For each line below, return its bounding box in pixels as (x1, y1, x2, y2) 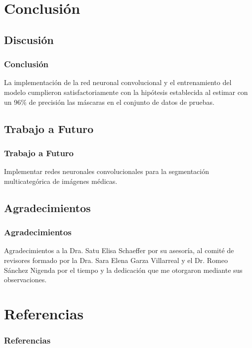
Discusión (4, 32, 54, 47)
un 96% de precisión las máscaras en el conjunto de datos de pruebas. (4, 96, 214, 107)
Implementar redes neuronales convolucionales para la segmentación (4, 166, 209, 176)
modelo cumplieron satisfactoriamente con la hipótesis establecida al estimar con (4, 87, 248, 97)
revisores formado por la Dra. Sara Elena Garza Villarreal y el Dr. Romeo (4, 255, 228, 265)
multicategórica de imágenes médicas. (4, 175, 118, 186)
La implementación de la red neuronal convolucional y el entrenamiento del (4, 77, 232, 87)
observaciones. (4, 274, 47, 285)
